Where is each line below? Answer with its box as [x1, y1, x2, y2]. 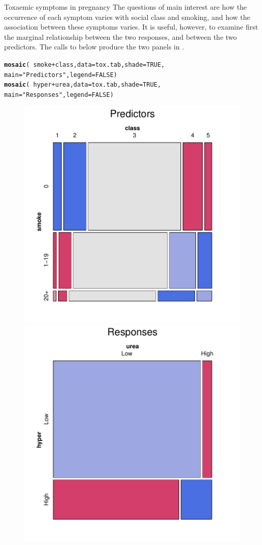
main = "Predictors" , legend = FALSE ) [4, 71, 117, 79]
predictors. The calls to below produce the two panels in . [4, 41, 185, 52]
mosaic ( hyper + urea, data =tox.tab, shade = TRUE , [4, 81, 161, 89]
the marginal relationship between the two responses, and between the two [4, 31, 237, 42]
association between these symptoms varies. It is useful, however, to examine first [4, 21, 258, 32]
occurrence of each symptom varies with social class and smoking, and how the [4, 11, 250, 22]
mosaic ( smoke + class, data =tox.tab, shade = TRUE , [4, 61, 165, 68]
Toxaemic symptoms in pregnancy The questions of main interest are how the [4, 2, 247, 12]
